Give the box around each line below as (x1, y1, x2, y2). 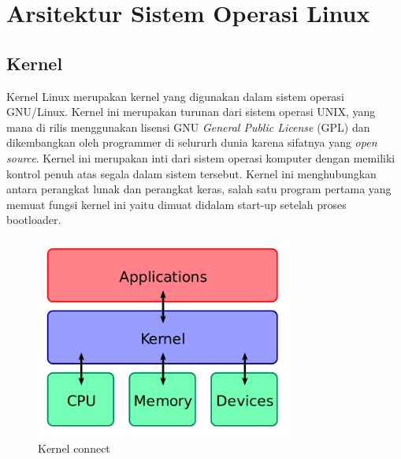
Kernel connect (38, 439, 110, 456)
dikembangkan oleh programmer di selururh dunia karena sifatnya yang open (6, 134, 377, 151)
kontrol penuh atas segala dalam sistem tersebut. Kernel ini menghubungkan (6, 165, 377, 181)
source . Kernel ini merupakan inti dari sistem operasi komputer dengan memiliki (6, 149, 395, 166)
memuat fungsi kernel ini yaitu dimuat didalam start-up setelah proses (6, 196, 347, 212)
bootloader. (6, 211, 61, 228)
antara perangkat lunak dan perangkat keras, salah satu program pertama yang (6, 181, 392, 197)
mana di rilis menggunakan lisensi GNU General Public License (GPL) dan (6, 118, 370, 135)
